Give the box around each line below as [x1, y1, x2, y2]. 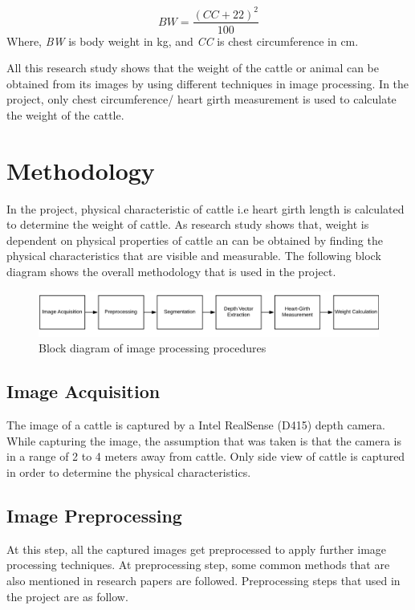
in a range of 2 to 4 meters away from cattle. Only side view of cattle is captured [6, 448, 405, 465]
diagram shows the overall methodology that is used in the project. [6, 263, 336, 280]
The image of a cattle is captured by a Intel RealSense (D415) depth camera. [6, 417, 385, 433]
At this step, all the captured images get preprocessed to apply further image [6, 540, 387, 557]
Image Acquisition [6, 379, 161, 404]
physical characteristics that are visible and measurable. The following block [6, 247, 381, 264]
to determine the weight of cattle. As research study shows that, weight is [6, 216, 369, 233]
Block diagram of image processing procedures [39, 340, 266, 356]
